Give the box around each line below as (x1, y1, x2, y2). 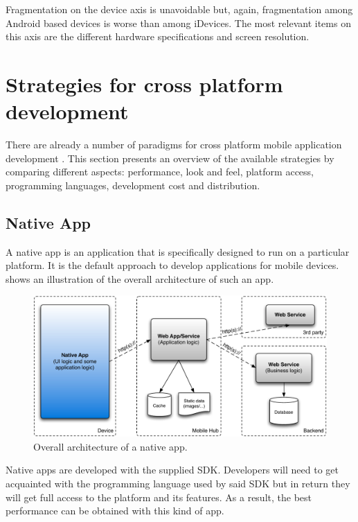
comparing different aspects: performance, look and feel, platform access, (6, 164, 314, 179)
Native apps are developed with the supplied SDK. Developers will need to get (6, 462, 339, 477)
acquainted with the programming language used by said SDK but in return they (6, 476, 350, 490)
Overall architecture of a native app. (33, 439, 188, 453)
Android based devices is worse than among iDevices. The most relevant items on (6, 15, 351, 30)
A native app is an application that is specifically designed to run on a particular (6, 244, 350, 259)
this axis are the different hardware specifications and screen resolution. (6, 29, 310, 44)
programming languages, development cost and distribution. (6, 177, 260, 192)
